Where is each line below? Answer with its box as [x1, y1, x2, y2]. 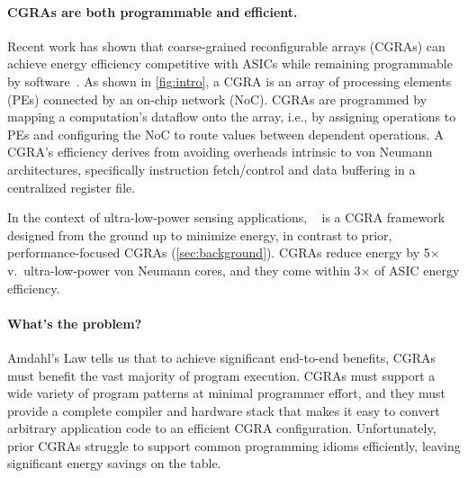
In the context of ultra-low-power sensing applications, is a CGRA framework [7, 208, 445, 227]
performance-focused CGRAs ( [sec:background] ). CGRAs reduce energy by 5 [7, 243, 430, 262]
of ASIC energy [374, 260, 460, 279]
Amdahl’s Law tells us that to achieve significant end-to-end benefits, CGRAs [7, 347, 436, 366]
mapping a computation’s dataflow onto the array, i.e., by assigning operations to [7, 107, 456, 126]
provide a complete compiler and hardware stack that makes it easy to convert [7, 401, 440, 419]
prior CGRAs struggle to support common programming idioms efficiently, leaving [7, 436, 461, 455]
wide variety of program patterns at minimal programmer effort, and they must [7, 383, 445, 402]
